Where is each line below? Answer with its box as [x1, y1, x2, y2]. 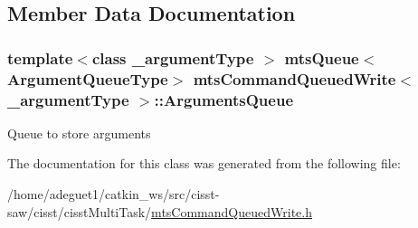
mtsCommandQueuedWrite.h [151, 202, 312, 221]
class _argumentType [91, 46, 254, 69]
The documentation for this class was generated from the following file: [7, 154, 401, 173]
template [7, 46, 73, 69]
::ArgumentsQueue [154, 88, 294, 110]
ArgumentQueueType [7, 67, 168, 90]
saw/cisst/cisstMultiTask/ [7, 202, 152, 221]
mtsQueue [284, 46, 359, 69]
